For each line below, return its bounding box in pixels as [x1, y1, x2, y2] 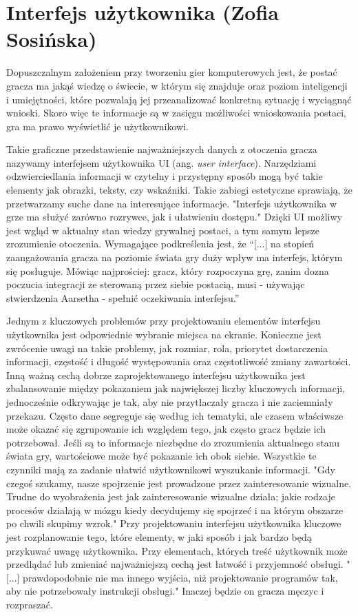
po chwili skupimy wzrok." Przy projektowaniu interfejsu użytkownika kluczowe [6, 516, 341, 531]
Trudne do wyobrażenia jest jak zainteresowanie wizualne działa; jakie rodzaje [6, 489, 335, 504]
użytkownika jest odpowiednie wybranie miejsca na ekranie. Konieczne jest [6, 327, 322, 341]
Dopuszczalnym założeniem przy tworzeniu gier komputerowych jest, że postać [6, 65, 337, 79]
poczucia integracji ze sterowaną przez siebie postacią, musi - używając [6, 277, 305, 291]
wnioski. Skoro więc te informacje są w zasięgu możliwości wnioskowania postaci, [6, 105, 346, 120]
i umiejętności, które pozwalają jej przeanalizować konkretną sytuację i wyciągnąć [6, 92, 352, 106]
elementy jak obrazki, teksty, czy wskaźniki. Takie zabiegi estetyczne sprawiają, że [6, 183, 352, 197]
